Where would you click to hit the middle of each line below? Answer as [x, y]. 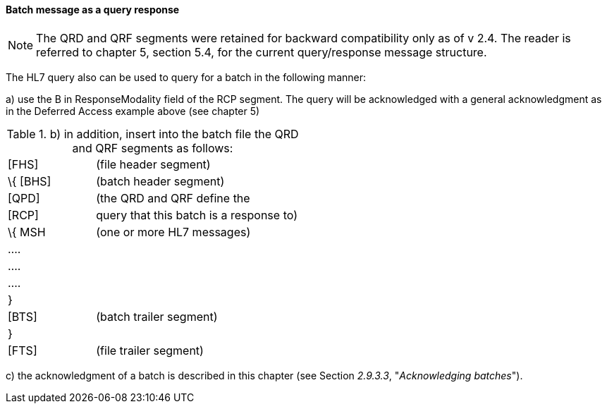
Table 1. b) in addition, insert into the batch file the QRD [153, 134]
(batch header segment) [160, 181]
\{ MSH [27, 232]
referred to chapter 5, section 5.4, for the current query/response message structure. [262, 52]
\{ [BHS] [30, 181]
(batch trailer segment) [157, 316]
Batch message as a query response [93, 10]
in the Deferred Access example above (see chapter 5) [133, 111]
